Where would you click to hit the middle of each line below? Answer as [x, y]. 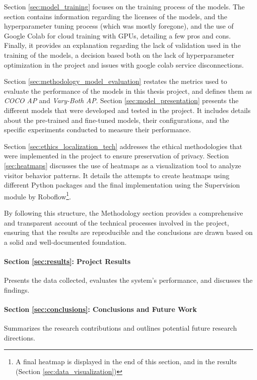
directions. [20, 337]
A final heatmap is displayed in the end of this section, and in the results [126, 361]
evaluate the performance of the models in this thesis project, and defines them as [128, 91]
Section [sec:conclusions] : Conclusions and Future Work [101, 309]
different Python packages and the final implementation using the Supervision [122, 185]
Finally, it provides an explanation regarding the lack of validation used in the [122, 45]
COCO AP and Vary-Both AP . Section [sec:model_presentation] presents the [121, 100]
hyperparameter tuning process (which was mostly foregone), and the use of [119, 26]
